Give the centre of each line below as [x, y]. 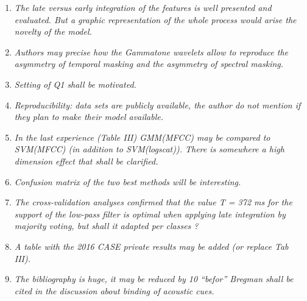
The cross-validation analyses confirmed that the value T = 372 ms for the [153, 202]
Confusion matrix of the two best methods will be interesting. [128, 181]
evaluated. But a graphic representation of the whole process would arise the [155, 19]
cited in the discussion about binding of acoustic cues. [114, 290]
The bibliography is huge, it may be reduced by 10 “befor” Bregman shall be [154, 279]
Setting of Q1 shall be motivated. [75, 84]
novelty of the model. [53, 31]
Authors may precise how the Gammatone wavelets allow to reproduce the [151, 51]
